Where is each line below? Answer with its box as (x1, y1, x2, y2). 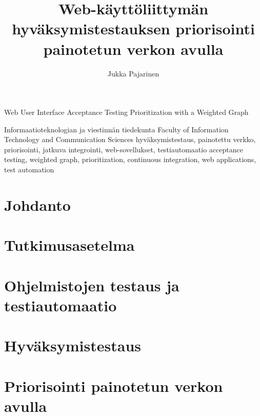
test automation (4, 164, 54, 175)
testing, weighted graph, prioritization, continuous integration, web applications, (4, 154, 256, 165)
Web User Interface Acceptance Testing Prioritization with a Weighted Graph (4, 107, 249, 117)
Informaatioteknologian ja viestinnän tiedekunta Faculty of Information (4, 124, 229, 134)
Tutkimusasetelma (4, 234, 135, 255)
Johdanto (4, 194, 71, 215)
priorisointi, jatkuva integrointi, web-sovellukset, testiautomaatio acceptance (4, 144, 243, 154)
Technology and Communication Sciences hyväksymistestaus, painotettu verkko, (4, 134, 256, 145)
